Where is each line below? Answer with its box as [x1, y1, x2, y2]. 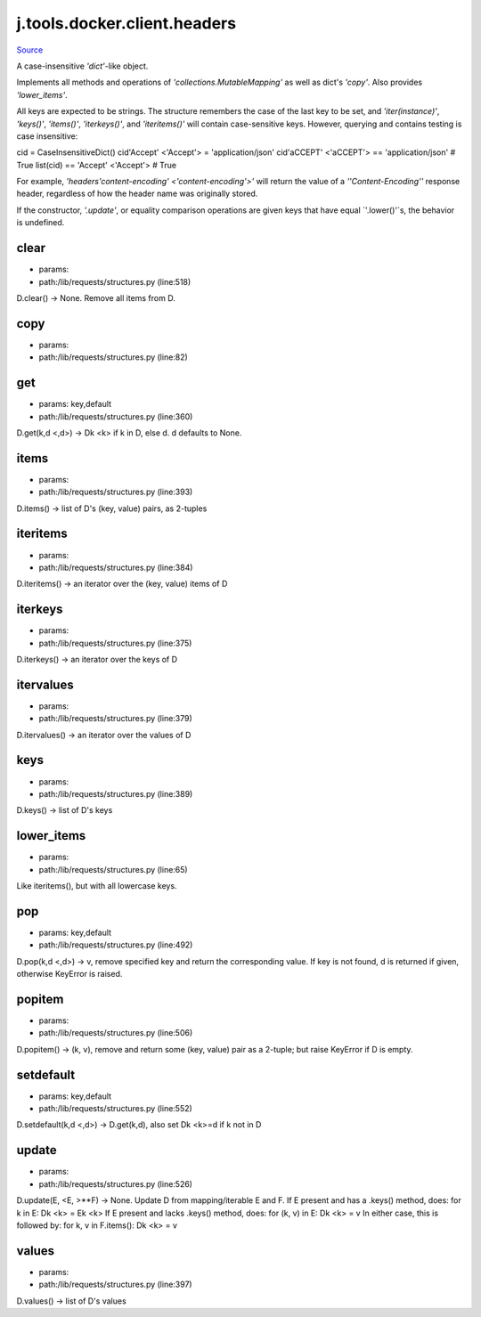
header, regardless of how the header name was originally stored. [16, 188, 258, 199]
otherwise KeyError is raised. [16, 969, 123, 980]
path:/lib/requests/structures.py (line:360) [38, 411, 193, 422]
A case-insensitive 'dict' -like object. [16, 61, 149, 71]
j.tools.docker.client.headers [16, 13, 236, 33]
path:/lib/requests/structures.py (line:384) [38, 562, 193, 573]
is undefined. [16, 217, 65, 228]
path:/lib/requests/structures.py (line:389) [38, 788, 193, 799]
